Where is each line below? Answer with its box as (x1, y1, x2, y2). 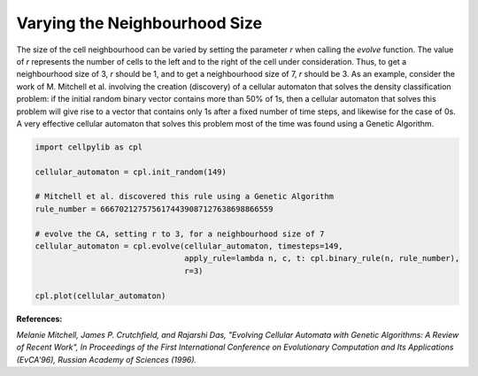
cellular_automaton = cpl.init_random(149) (35, 166, 227, 177)
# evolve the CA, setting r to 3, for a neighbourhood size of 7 (35, 228, 325, 239)
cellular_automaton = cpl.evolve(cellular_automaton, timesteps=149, (35, 242, 343, 251)
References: (16, 313, 63, 324)
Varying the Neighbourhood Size (16, 13, 263, 33)
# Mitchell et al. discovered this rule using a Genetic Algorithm (35, 191, 335, 202)
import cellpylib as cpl (35, 142, 143, 152)
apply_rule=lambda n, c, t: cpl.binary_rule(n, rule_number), (184, 253, 460, 264)
